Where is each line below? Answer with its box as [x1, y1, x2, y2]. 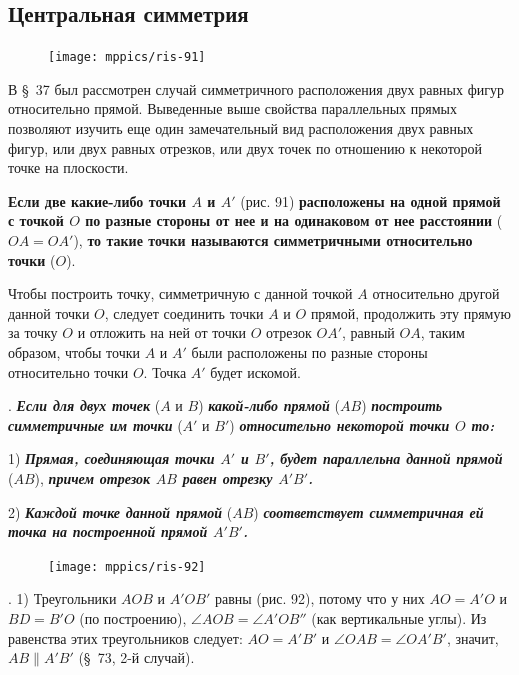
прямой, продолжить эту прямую [310, 302, 511, 323]
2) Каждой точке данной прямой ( [8, 501, 233, 522]
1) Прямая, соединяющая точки [8, 448, 215, 469]
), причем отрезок [34, 467, 151, 488]
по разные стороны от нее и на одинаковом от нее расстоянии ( [85, 210, 503, 231]
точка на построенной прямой [8, 521, 208, 542]
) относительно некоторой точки [229, 414, 450, 435]
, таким [420, 322, 465, 343]
